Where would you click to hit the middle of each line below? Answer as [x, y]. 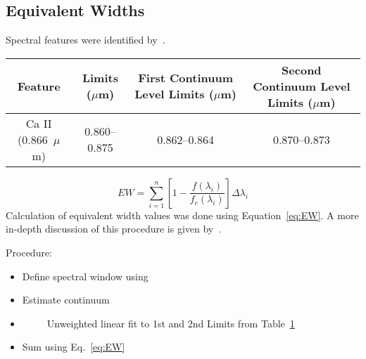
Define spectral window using [85, 276]
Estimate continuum [66, 300]
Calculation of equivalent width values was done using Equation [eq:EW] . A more [182, 215]
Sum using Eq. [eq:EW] [74, 347]
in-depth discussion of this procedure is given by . [114, 229]
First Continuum [185, 78]
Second [302, 70]
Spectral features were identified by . [86, 40]
